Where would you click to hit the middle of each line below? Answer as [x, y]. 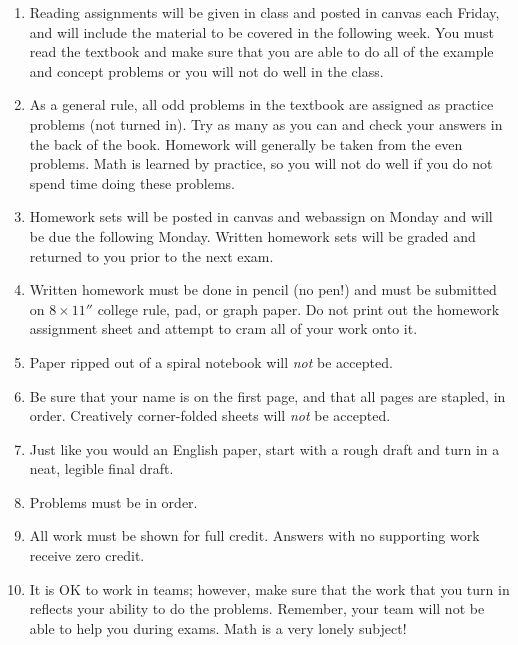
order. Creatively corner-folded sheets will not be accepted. [210, 415]
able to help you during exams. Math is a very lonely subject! [218, 627]
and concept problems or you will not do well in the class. [206, 70]
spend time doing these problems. [132, 182]
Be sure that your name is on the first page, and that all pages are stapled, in [267, 395]
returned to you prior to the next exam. [151, 255]
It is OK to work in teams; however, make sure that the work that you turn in [269, 588]
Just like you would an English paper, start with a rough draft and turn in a [264, 448]
